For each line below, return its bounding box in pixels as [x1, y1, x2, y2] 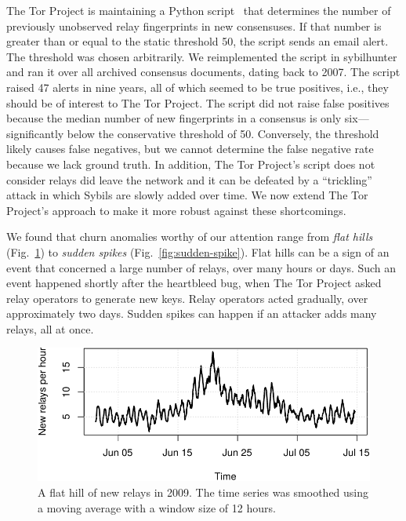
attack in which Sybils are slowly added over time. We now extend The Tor [6, 187, 368, 203]
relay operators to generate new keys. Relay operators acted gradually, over [6, 290, 368, 306]
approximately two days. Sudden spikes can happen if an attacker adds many [6, 305, 377, 322]
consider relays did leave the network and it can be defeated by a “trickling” [6, 171, 372, 188]
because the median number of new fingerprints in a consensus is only [6, 110, 342, 126]
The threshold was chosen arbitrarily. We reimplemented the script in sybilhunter [6, 48, 397, 64]
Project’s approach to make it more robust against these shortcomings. [6, 202, 346, 218]
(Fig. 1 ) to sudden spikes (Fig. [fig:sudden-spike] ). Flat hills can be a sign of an [6, 243, 390, 260]
